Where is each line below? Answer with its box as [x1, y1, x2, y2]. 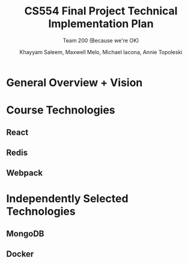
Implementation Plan [47, 17, 154, 31]
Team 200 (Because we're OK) [62, 37, 139, 44]
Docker [6, 249, 34, 259]
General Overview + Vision [6, 76, 143, 89]
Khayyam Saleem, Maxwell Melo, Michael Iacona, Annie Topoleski [19, 48, 183, 55]
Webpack [6, 168, 43, 178]
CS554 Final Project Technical [24, 4, 178, 18]
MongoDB [6, 228, 44, 238]
